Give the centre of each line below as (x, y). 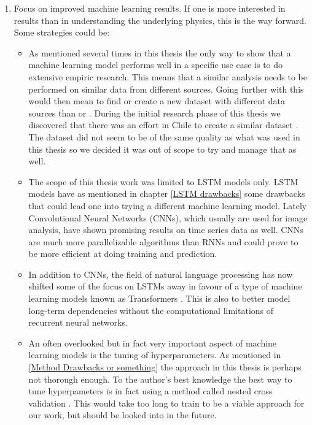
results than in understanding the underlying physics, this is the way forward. (160, 20)
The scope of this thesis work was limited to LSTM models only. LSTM (163, 181)
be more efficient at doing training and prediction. (123, 254)
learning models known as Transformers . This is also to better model (159, 298)
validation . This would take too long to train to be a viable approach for (166, 403)
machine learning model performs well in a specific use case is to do (156, 65)
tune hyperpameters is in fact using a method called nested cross (150, 391)
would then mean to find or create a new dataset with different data (157, 101)
